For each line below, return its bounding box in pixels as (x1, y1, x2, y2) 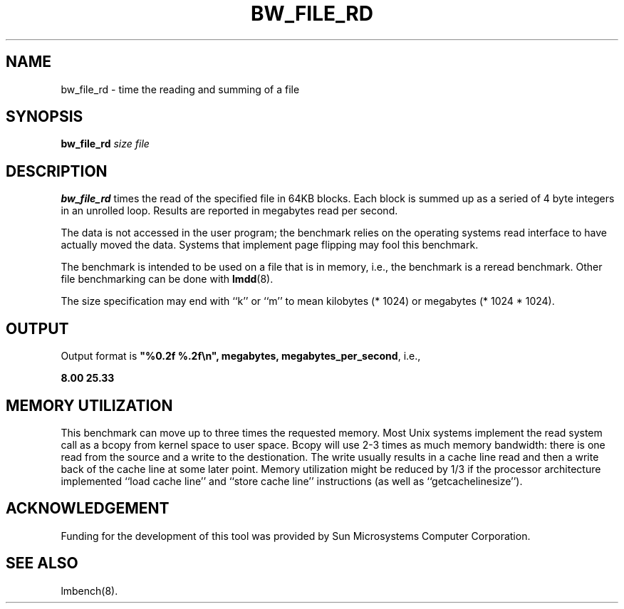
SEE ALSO (6, 554, 78, 573)
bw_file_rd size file (61, 137, 150, 150)
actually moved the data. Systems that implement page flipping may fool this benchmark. (61, 239, 479, 251)
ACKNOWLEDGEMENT (6, 499, 170, 518)
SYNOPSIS (6, 108, 83, 126)
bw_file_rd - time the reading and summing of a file (61, 83, 300, 95)
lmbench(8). (61, 584, 118, 597)
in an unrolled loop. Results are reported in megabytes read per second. (61, 204, 398, 217)
